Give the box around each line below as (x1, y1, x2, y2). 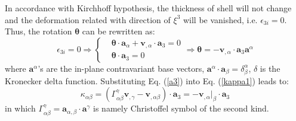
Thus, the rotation (5, 25, 72, 37)
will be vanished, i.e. (183, 13, 258, 26)
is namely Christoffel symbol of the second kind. (93, 102, 269, 114)
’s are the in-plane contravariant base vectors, (38, 62, 205, 74)
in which (5, 102, 36, 114)
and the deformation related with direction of (5, 13, 171, 26)
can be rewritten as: (82, 25, 155, 37)
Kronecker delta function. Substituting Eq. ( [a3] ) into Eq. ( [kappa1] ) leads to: (5, 74, 289, 87)
